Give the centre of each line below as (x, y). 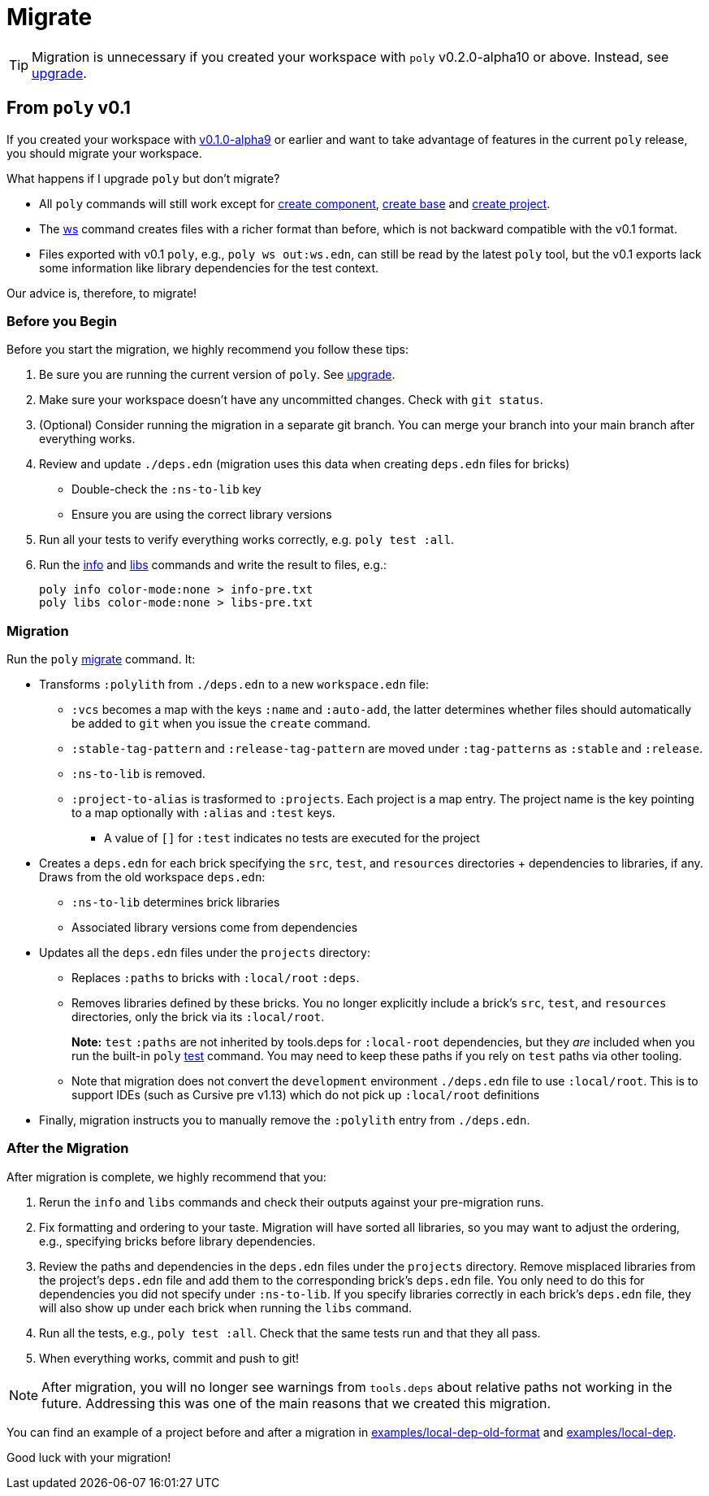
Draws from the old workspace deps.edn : (152, 877)
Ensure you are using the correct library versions (202, 515)
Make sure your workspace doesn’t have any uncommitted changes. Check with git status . (291, 400)
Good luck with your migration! (89, 1457)
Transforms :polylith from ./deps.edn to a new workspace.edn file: (234, 685)
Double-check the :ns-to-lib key (166, 489)
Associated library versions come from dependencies (215, 928)
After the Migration (68, 1148)
